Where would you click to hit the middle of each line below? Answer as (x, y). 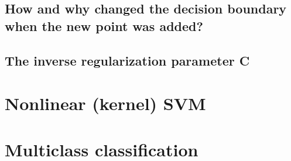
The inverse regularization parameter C (127, 60)
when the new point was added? (104, 25)
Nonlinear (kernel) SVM (105, 103)
